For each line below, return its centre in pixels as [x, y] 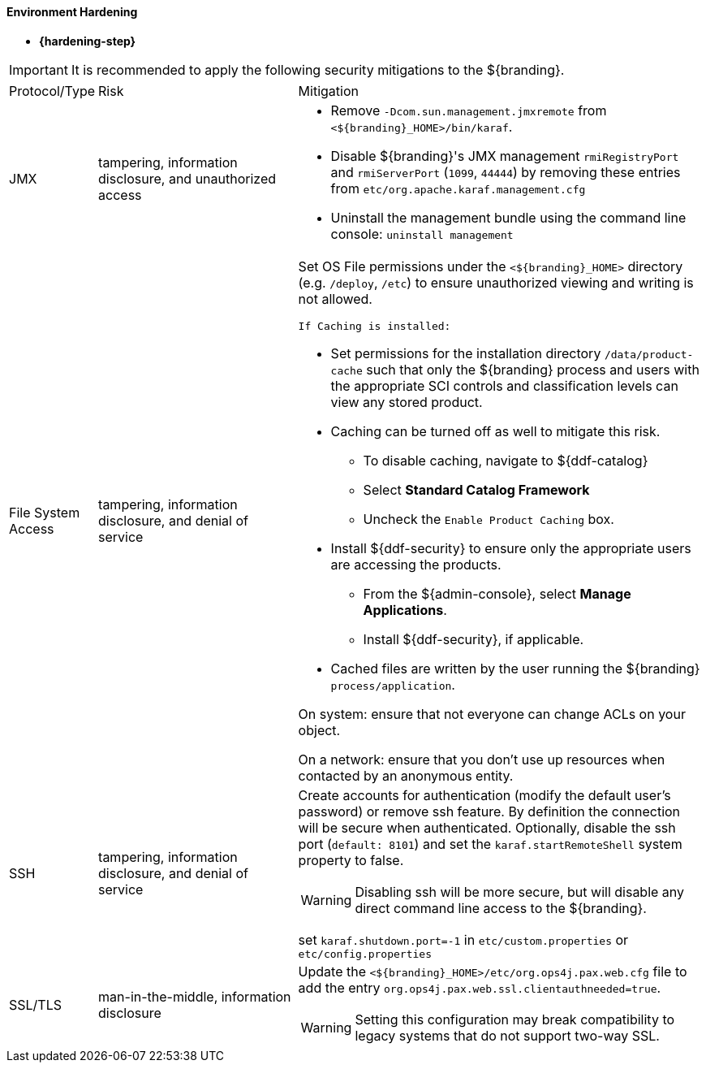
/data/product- [649, 354]
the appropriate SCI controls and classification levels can [504, 385]
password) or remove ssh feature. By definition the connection [489, 811]
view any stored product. [407, 402]
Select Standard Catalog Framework [476, 489]
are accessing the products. [416, 564]
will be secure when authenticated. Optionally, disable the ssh [487, 827]
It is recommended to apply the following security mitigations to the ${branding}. [318, 69]
